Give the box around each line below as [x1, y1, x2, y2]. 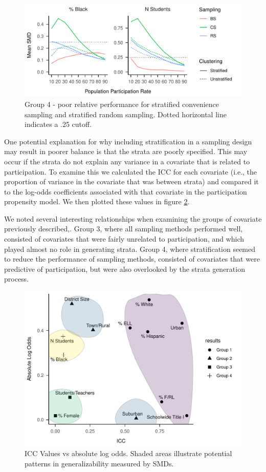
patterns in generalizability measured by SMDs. [25, 458, 174, 468]
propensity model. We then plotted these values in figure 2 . [4, 196, 190, 207]
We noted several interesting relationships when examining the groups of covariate [4, 213, 262, 224]
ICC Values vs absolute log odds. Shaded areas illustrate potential [25, 448, 232, 459]
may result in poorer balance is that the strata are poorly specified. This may [4, 146, 248, 157]
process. [4, 273, 29, 284]
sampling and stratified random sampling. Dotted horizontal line [25, 109, 227, 119]
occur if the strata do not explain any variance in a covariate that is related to [4, 156, 250, 166]
